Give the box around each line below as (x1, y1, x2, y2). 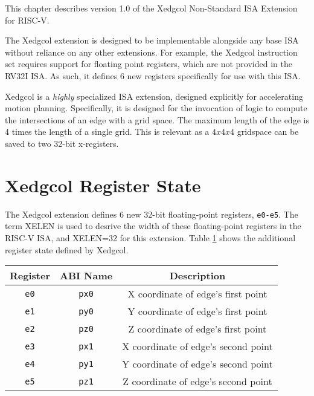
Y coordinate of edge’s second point (122, 357, 273, 371)
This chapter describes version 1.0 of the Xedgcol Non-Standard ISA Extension (5, 2, 298, 14)
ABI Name (59, 268, 113, 283)
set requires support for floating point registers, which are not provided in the (5, 57, 292, 70)
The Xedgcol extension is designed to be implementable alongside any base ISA (5, 34, 299, 47)
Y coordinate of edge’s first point (127, 304, 268, 319)
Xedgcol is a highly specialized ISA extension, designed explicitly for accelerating (5, 89, 303, 102)
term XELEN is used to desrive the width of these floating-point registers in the (5, 219, 301, 232)
